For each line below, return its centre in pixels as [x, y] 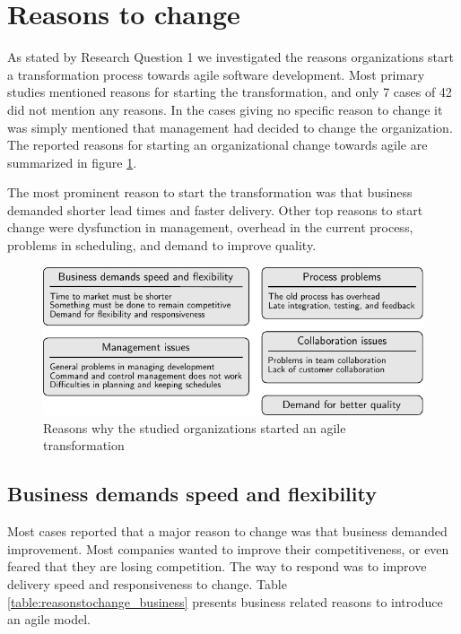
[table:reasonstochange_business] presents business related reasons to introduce [225, 601]
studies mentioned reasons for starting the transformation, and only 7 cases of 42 [230, 92]
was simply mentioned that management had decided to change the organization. [230, 127]
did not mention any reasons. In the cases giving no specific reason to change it [225, 109]
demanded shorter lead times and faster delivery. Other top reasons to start [215, 209]
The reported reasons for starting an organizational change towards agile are [217, 145]
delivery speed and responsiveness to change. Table [147, 584]
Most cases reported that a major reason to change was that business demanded [227, 531]
